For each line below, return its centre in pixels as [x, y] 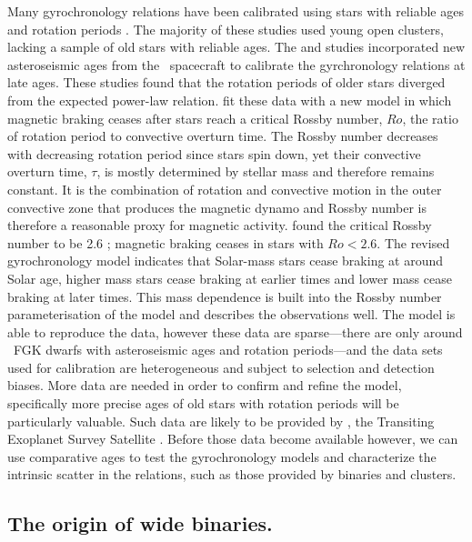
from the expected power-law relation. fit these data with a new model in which [230, 100]
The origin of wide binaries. [140, 523]
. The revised [413, 242]
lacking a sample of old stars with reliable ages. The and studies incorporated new [236, 47]
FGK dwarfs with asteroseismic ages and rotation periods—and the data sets [228, 350]
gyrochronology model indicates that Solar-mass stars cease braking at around [226, 261]
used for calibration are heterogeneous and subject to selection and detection [221, 367]
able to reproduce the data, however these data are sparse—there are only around [235, 331]
